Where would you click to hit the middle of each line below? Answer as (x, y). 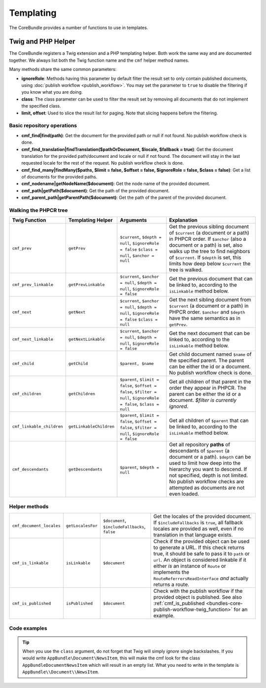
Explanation (183, 220)
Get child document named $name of (210, 354)
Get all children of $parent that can (209, 420)
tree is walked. (186, 270)
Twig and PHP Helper (42, 42)
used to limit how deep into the (205, 463)
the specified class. (41, 106)
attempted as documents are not (207, 488)
